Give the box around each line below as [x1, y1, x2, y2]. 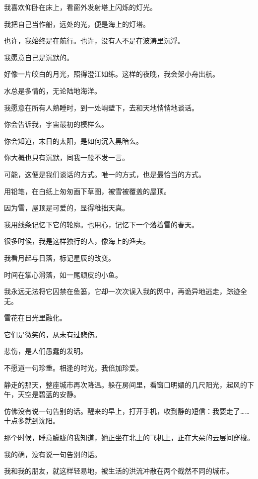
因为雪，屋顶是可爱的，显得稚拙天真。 [4, 202, 129, 213]
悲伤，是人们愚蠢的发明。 [4, 346, 87, 356]
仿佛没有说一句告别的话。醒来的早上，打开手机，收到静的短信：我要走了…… [4, 405, 250, 416]
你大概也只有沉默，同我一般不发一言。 [4, 152, 129, 163]
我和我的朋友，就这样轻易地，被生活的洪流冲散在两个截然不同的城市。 [4, 466, 233, 476]
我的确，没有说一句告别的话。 [4, 449, 101, 459]
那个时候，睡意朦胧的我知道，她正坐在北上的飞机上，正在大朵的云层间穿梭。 [4, 432, 254, 443]
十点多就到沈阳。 [4, 415, 60, 426]
